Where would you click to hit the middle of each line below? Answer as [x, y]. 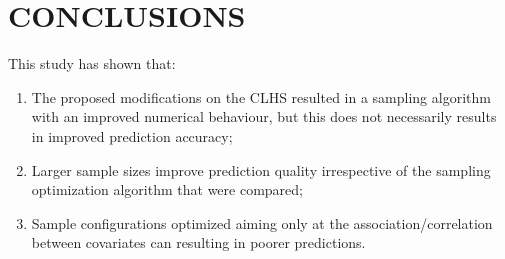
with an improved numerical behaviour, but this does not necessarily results [264, 116]
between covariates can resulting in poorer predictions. [198, 242]
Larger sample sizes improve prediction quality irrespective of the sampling [261, 169]
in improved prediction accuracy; [132, 135]
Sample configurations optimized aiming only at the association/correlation [262, 222]
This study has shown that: [92, 63]
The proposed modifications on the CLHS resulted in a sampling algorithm [261, 96]
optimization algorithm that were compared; [167, 189]
